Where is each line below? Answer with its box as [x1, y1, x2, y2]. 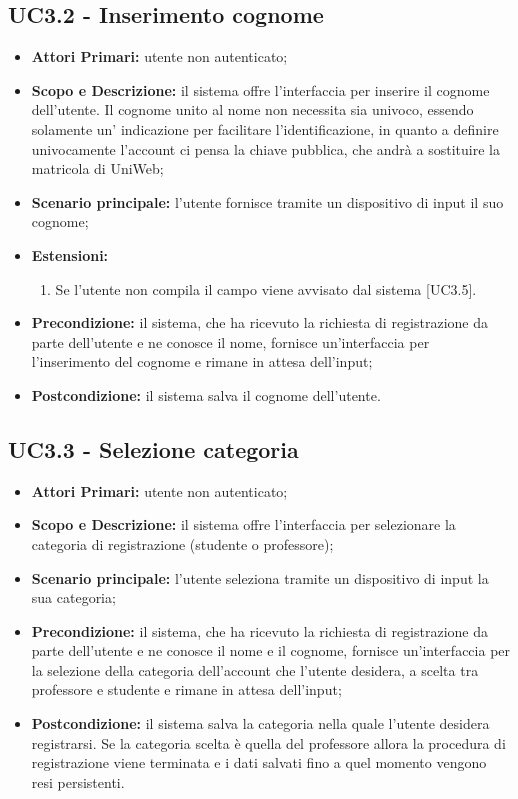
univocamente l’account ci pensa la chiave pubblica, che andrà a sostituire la [31, 138, 500, 159]
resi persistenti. [31, 771, 125, 792]
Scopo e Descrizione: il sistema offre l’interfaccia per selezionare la [31, 514, 456, 535]
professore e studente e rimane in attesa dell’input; [31, 679, 342, 700]
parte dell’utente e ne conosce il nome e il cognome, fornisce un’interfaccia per [31, 640, 511, 661]
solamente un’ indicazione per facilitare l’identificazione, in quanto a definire [31, 118, 499, 139]
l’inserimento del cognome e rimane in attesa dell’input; [31, 351, 373, 372]
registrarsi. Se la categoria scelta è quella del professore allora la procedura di [31, 732, 506, 753]
